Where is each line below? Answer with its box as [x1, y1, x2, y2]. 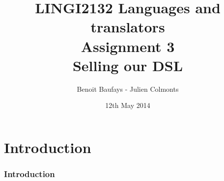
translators [90, 17, 165, 37]
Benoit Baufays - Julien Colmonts [77, 83, 179, 94]
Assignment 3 [81, 36, 175, 56]
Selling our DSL [72, 55, 183, 75]
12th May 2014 [105, 100, 150, 110]
